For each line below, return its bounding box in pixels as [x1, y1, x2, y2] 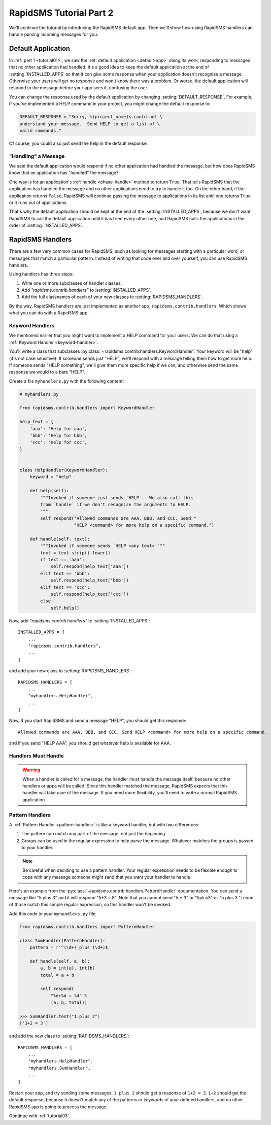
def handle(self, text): [30, 536, 90, 542]
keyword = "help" [30, 474, 72, 480]
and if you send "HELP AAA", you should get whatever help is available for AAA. [9, 740, 171, 746]
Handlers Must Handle [9, 752, 64, 759]
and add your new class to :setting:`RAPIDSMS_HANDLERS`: [9, 668, 132, 674]
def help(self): [30, 488, 69, 494]
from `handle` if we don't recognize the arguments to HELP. [40, 502, 191, 507]
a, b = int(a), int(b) [40, 965, 96, 971]
